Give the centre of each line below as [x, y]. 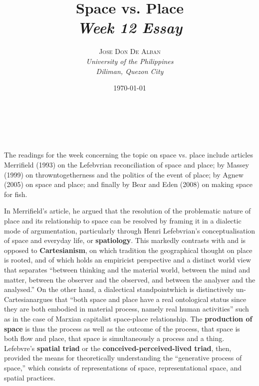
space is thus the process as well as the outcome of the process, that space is [122, 328]
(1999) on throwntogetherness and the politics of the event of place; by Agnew [124, 174]
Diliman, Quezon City [130, 71]
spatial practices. [30, 377]
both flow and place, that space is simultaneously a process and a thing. [114, 338]
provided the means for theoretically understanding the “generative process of [123, 358]
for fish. [16, 194]
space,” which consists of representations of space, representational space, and [123, 367]
